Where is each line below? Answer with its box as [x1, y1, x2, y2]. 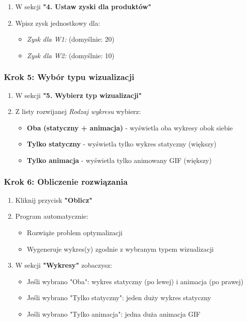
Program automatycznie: [15, 211, 89, 221]
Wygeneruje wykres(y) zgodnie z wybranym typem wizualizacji [27, 243, 214, 254]
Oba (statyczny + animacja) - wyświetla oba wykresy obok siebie [27, 122, 233, 132]
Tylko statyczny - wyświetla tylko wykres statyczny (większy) [27, 139, 216, 149]
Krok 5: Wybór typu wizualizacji [4, 71, 135, 83]
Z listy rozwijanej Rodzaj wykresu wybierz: [15, 106, 141, 116]
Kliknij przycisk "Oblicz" [15, 194, 93, 205]
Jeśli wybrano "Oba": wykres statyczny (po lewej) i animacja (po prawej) [27, 276, 244, 286]
